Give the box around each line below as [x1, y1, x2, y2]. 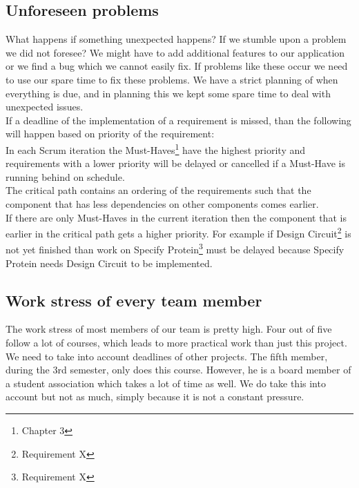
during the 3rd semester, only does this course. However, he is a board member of [6, 362, 351, 377]
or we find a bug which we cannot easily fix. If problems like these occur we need [6, 59, 348, 73]
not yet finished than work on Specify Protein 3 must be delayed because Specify [6, 240, 345, 257]
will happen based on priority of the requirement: [6, 126, 215, 141]
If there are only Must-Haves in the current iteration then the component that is [6, 210, 347, 224]
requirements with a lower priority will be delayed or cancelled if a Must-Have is [6, 156, 345, 170]
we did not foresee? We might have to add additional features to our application [6, 45, 345, 59]
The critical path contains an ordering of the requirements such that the [6, 183, 311, 197]
